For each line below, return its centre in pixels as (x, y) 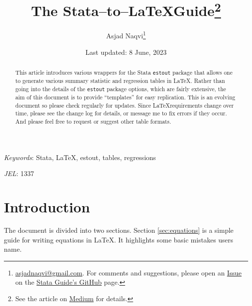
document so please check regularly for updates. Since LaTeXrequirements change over (125, 105)
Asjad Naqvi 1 (126, 35)
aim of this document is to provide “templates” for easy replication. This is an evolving (125, 97)
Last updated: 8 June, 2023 (126, 52)
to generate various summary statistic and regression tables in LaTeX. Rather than (120, 81)
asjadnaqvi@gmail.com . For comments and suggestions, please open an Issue (128, 272)
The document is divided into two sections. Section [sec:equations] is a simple (119, 230)
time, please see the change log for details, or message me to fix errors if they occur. (121, 113)
